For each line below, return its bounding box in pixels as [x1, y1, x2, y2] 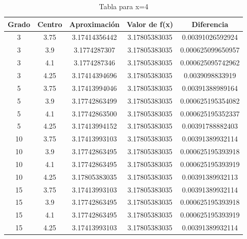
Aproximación [69, 18, 120, 29]
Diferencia [191, 18, 229, 29]
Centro [37, 18, 62, 29]
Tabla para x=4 [99, 1, 148, 11]
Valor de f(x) [126, 18, 173, 29]
